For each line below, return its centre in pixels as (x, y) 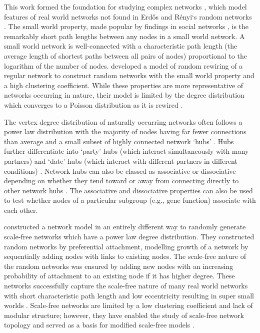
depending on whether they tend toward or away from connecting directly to (121, 181)
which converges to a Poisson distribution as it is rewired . (93, 104)
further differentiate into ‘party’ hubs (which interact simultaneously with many (126, 151)
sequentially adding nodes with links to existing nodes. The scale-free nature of (125, 256)
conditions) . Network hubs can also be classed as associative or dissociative (120, 171)
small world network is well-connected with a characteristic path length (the (121, 46)
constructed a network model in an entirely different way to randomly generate (125, 227)
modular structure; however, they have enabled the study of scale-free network (124, 315)
